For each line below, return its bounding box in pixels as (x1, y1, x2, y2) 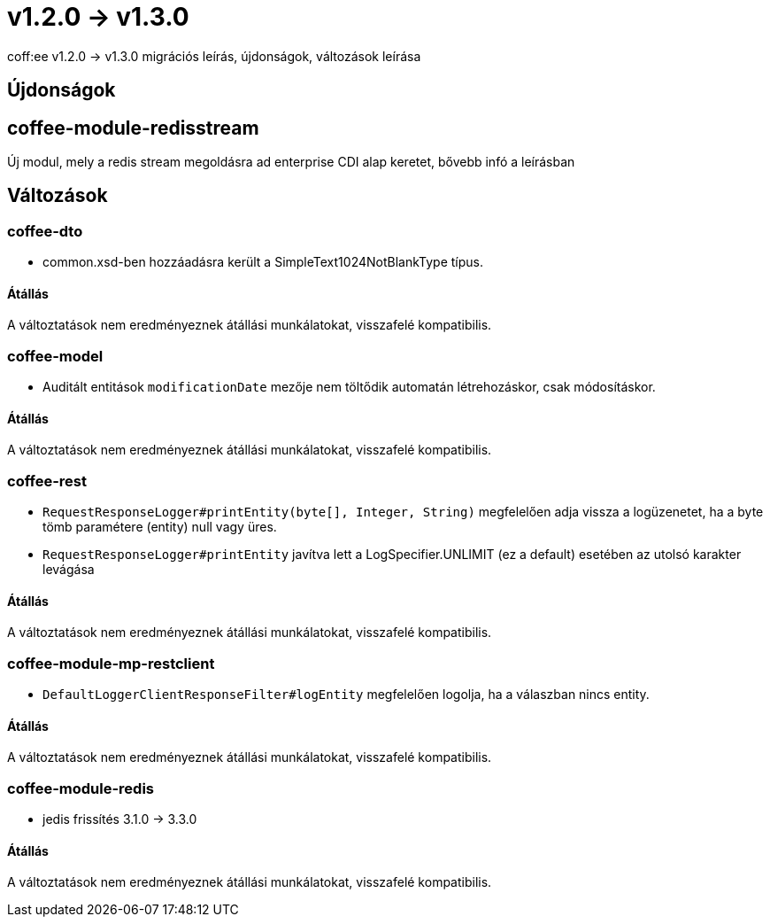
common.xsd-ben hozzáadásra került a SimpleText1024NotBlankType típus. (42, 254, 484, 270)
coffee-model (7, 346, 104, 365)
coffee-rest (7, 471, 87, 490)
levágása (42, 562, 95, 578)
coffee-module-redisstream (7, 116, 259, 139)
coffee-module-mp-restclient (7, 654, 215, 672)
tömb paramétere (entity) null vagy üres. (42, 519, 277, 535)
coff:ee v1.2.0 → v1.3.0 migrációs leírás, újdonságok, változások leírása (7, 48, 421, 64)
